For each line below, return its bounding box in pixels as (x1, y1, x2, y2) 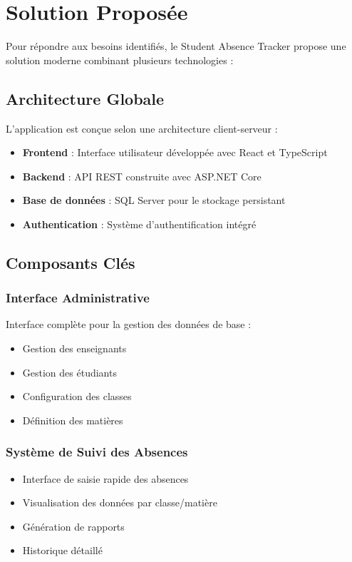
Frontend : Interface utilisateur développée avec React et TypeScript (22, 145, 328, 160)
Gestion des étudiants (22, 364, 117, 379)
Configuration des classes (22, 389, 132, 404)
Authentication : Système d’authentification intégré (22, 216, 257, 231)
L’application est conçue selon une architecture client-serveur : (6, 121, 278, 136)
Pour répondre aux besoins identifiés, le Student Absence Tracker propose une (6, 39, 346, 53)
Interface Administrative (6, 289, 150, 307)
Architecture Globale (6, 87, 165, 109)
